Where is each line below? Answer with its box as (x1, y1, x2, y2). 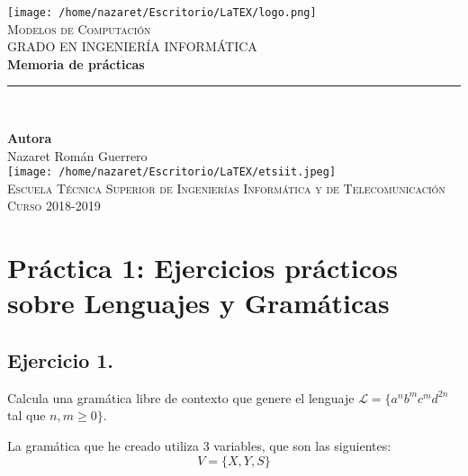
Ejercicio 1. (7, 346, 114, 374)
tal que (7, 406, 46, 425)
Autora (7, 129, 52, 148)
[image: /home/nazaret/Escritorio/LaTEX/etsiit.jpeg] (7, 166, 337, 179)
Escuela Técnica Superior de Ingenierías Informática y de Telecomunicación (7, 178, 445, 197)
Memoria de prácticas (7, 54, 145, 73)
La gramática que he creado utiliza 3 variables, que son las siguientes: (7, 436, 391, 455)
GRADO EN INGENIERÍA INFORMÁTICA (7, 37, 257, 56)
